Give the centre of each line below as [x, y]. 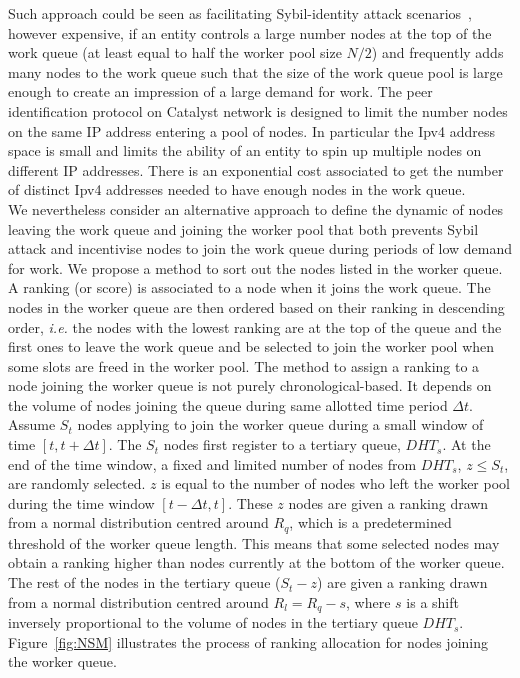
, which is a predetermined [370, 522]
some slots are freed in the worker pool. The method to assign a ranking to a [244, 365]
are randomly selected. [77, 483]
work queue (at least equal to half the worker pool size [175, 52]
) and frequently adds [437, 52]
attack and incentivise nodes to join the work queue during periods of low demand [260, 248]
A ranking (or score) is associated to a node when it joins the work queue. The [249, 287]
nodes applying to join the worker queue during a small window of [280, 424]
